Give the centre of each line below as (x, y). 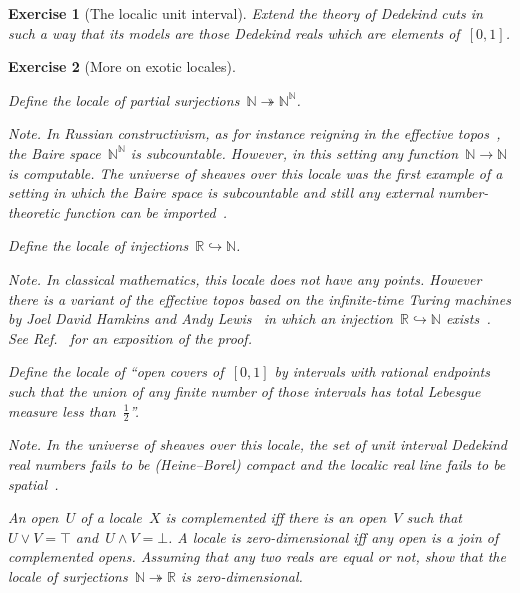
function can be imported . (146, 211)
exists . (468, 318)
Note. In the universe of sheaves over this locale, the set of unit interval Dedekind (257, 444)
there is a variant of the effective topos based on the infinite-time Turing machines (259, 298)
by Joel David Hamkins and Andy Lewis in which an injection (200, 318)
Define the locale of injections (98, 245)
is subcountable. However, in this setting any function (294, 152)
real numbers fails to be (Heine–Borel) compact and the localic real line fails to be (257, 463)
